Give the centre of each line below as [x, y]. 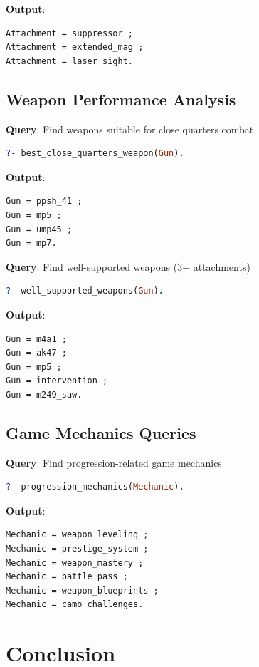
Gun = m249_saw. [44, 394]
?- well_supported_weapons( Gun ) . [85, 291]
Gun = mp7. [31, 243]
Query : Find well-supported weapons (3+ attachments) [128, 266]
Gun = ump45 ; [39, 229]
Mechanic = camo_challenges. [75, 605]
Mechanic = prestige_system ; [77, 549]
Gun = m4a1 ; [36, 339]
